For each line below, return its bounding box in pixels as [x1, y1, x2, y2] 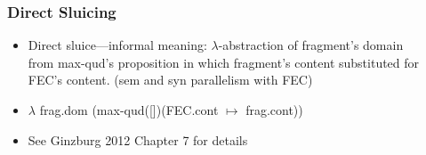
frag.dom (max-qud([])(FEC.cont [39, 101, 219, 118]
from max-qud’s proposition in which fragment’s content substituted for [28, 53, 420, 71]
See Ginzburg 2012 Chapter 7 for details [28, 130, 248, 149]
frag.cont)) [245, 101, 303, 118]
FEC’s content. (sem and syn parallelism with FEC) [28, 70, 313, 89]
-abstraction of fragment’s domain [218, 36, 404, 54]
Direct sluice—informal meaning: [28, 36, 207, 54]
